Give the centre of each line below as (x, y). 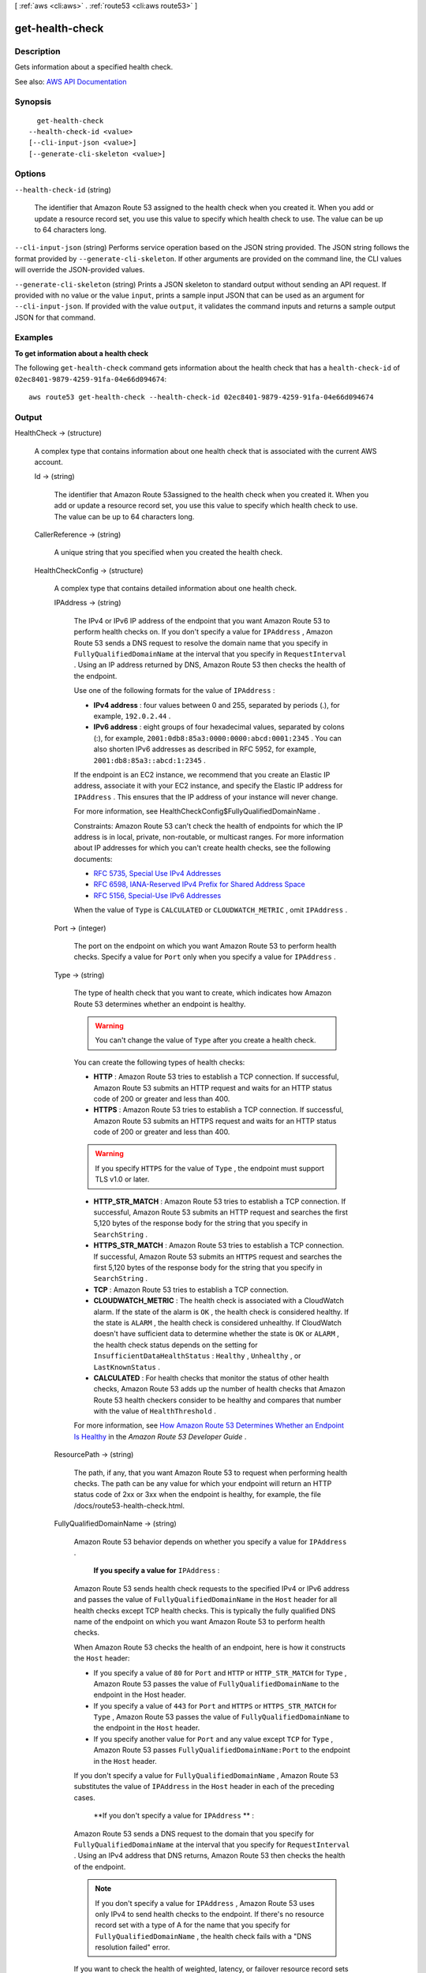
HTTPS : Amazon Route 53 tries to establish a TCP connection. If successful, (219, 1110)
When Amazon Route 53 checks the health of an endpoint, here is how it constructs (210, 1647)
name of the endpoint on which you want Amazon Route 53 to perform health (199, 1621)
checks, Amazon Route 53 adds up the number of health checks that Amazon (220, 1389)
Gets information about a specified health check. (94, 67)
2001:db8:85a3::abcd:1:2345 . (150, 760)
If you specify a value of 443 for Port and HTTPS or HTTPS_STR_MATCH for (215, 1705)
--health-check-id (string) (63, 189)
